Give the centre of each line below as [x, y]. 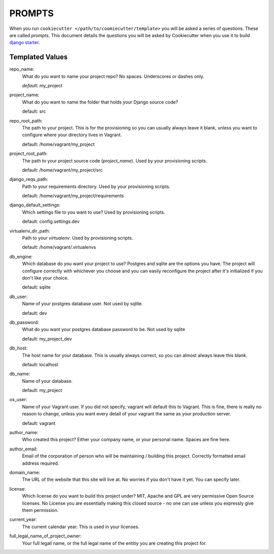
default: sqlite [36, 287]
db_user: [19, 297]
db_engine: [21, 256]
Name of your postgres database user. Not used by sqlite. [82, 304]
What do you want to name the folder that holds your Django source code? [100, 102]
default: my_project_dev [47, 339]
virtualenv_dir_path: [30, 231]
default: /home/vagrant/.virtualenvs [59, 247]
